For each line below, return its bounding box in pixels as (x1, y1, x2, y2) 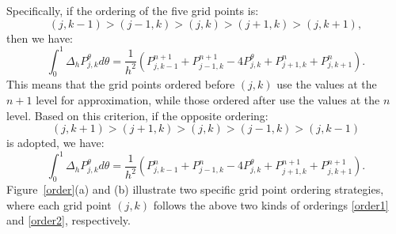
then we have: (6, 29, 73, 46)
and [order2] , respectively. (6, 212, 131, 228)
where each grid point (6, 196, 112, 213)
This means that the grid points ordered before (6, 76, 235, 92)
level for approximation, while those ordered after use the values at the (36, 92, 380, 108)
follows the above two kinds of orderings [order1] (153, 196, 389, 213)
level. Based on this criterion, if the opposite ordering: (6, 107, 268, 123)
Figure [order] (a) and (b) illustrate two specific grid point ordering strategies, (6, 181, 384, 198)
